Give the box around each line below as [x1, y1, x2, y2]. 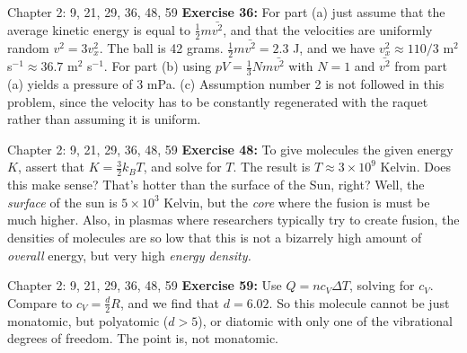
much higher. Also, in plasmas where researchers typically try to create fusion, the [7, 210, 460, 229]
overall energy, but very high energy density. [7, 245, 251, 264]
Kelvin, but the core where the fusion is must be [163, 192, 430, 211]
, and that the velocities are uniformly [223, 20, 433, 39]
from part [394, 57, 448, 75]
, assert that [17, 157, 84, 176]
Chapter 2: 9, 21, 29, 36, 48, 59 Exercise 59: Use [7, 276, 282, 295]
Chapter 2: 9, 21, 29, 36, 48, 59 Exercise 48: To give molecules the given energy [7, 139, 454, 158]
